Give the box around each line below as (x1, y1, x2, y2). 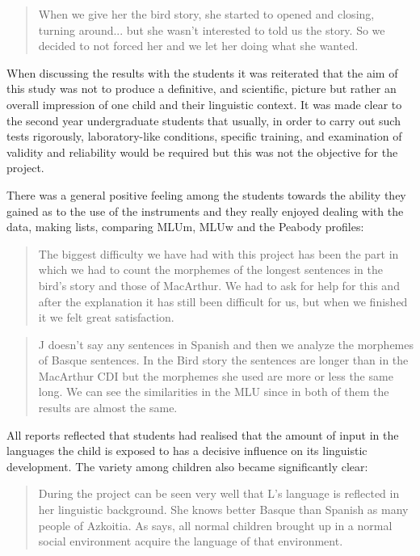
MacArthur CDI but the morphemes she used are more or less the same (38, 367, 393, 384)
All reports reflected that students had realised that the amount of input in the (6, 426, 399, 443)
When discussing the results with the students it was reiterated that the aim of (6, 64, 398, 81)
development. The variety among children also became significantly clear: (6, 457, 368, 474)
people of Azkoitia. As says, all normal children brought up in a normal (38, 516, 393, 533)
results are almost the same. (38, 399, 178, 416)
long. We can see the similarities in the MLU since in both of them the (38, 383, 389, 400)
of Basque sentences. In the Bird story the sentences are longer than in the (38, 352, 409, 369)
